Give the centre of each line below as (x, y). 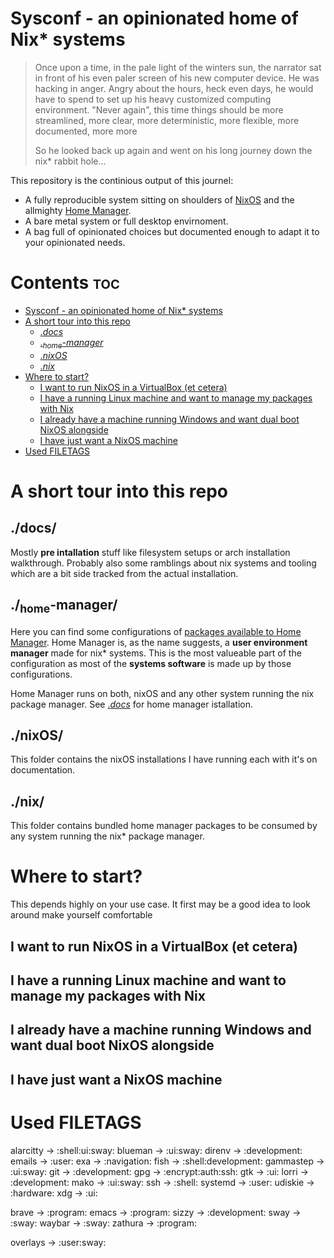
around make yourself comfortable (81, 915)
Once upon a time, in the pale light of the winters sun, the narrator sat (178, 67)
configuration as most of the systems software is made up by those (151, 663)
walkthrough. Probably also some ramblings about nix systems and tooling (163, 563)
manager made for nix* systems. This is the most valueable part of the (156, 653)
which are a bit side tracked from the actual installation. (124, 573)
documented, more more (86, 131)
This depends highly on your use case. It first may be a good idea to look (160, 904)
